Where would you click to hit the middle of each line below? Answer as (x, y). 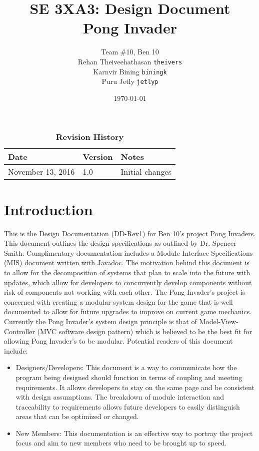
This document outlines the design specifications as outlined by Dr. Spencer (120, 243)
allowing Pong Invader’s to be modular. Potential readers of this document (118, 341)
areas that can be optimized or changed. (77, 416)
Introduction (48, 209)
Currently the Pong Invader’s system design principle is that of (100, 321)
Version (98, 157)
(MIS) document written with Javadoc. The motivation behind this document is (127, 262)
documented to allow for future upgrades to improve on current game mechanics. (128, 311)
